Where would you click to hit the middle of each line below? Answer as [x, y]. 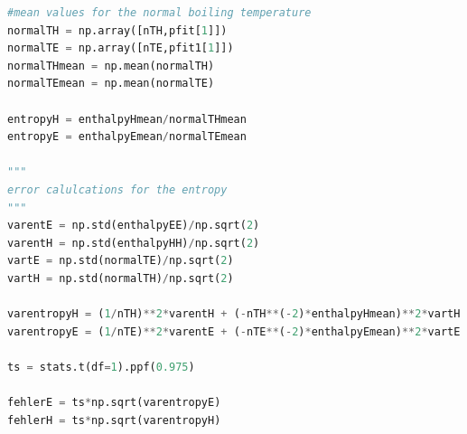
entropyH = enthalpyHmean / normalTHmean [127, 119]
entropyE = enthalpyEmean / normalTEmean [127, 137]
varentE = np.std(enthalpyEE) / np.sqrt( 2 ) [134, 226]
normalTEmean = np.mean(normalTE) [111, 84]
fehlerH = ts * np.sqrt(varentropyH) [114, 420]
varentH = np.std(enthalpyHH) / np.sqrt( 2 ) [134, 243]
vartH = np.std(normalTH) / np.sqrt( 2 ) [121, 278]
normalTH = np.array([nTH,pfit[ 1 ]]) [117, 30]
